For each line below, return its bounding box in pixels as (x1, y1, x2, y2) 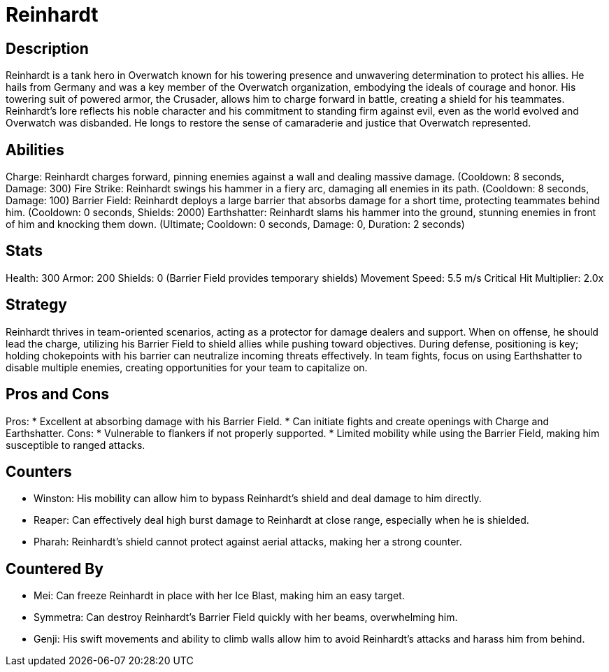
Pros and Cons (6, 385, 109, 403)
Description (6, 39, 89, 57)
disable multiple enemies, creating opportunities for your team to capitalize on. (6, 361, 368, 373)
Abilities (6, 141, 64, 159)
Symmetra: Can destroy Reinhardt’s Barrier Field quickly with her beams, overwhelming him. (34, 611, 458, 624)
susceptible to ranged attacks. (6, 438, 145, 451)
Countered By (6, 559, 103, 578)
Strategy (6, 296, 67, 314)
